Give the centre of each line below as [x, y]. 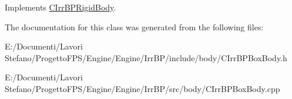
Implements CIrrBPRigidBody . [61, 7]
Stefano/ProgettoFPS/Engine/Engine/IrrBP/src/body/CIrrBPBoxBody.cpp [142, 88]
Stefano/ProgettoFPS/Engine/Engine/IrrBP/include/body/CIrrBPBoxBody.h [146, 57]
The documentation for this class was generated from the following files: [134, 26]
